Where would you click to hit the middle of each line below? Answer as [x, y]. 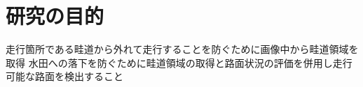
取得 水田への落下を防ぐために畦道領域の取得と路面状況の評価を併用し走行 [179, 62]
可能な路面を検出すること [64, 76]
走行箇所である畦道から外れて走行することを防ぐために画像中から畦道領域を [182, 49]
